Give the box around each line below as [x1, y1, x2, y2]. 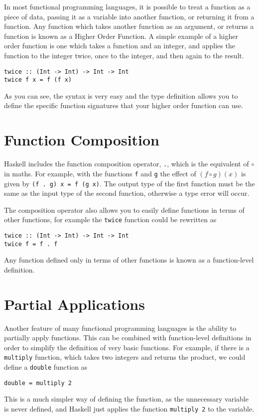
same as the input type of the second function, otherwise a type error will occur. [4, 188, 250, 198]
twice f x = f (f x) [4, 76, 72, 84]
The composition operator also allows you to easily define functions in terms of [4, 204, 245, 215]
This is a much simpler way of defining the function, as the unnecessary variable [4, 394, 249, 404]
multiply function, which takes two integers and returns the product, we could [4, 352, 246, 362]
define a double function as [4, 362, 88, 372]
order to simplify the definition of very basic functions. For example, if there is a [4, 342, 250, 352]
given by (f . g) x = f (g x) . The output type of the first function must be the [4, 178, 255, 188]
